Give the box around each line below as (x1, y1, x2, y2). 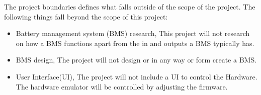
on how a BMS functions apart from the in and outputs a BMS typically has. (16, 37, 254, 48)
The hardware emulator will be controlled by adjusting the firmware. (16, 81, 228, 91)
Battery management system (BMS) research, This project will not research (16, 28, 250, 38)
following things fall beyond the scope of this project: (4, 11, 168, 21)
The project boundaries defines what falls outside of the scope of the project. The (4, 1, 255, 11)
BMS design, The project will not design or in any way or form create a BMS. (16, 54, 257, 65)
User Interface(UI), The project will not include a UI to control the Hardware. (16, 71, 257, 81)
